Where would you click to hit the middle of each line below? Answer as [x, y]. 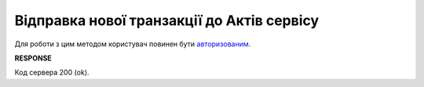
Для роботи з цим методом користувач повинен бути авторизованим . [133, 44]
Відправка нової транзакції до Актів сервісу [167, 20]
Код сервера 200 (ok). [52, 72]
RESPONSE [33, 58]
